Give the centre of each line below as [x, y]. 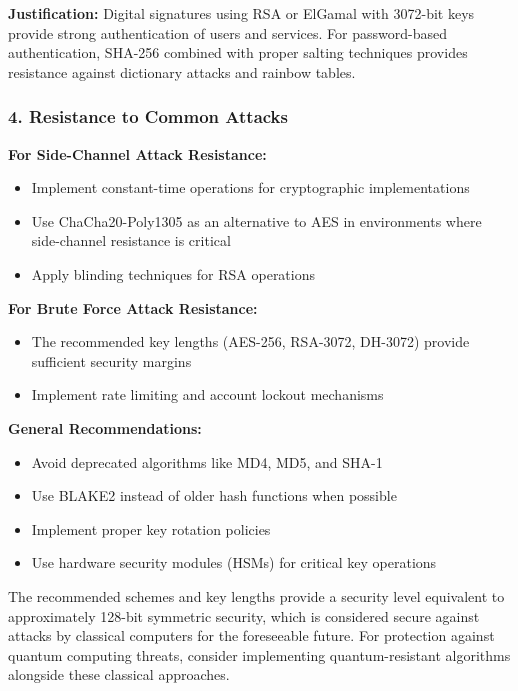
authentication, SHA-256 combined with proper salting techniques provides [238, 52]
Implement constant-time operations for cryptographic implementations [250, 187]
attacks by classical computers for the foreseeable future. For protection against [251, 635]
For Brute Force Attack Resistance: [133, 307]
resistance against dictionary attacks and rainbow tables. [182, 71]
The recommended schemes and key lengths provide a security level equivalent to [256, 595]
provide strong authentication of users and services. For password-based [227, 32]
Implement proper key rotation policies [151, 528]
